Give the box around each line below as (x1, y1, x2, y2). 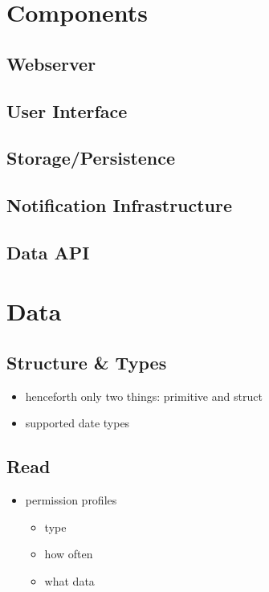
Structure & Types (6, 350, 167, 375)
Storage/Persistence (6, 145, 176, 170)
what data (44, 573, 95, 590)
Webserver (6, 51, 96, 76)
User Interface (6, 98, 128, 123)
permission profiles (25, 492, 117, 508)
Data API (6, 239, 90, 264)
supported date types (25, 414, 130, 431)
